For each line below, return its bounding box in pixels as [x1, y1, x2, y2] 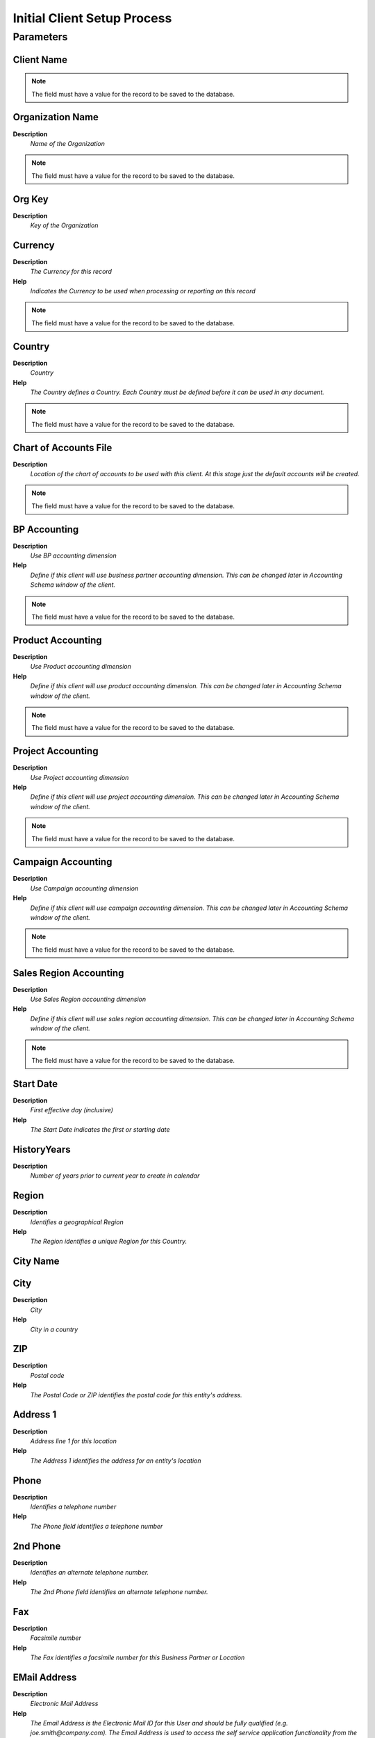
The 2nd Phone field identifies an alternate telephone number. [30, 1587, 208, 1595]
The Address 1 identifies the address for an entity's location [30, 1456, 201, 1465]
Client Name [12, 54, 68, 65]
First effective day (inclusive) [30, 1106, 114, 1114]
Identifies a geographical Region [30, 1217, 124, 1226]
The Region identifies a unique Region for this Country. [30, 1237, 187, 1246]
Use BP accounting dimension [30, 551, 117, 560]
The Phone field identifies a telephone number [30, 1522, 163, 1530]
